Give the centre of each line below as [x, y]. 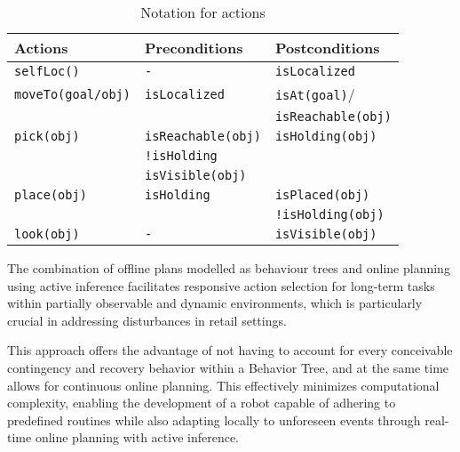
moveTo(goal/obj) [72, 94]
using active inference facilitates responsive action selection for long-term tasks [221, 285]
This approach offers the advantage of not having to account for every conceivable [230, 350]
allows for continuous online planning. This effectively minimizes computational [223, 385]
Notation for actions [203, 12]
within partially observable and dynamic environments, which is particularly [215, 303]
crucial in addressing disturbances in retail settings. [147, 320]
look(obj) [47, 234]
